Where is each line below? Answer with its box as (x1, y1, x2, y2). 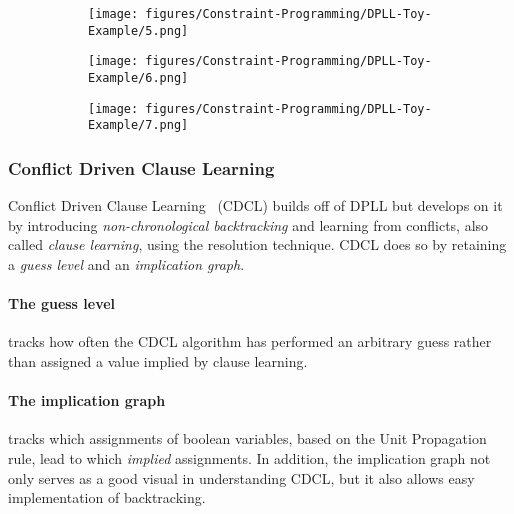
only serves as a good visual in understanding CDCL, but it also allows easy (8, 467, 475, 488)
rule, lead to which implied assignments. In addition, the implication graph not (8, 447, 491, 468)
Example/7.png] (88, 118, 189, 133)
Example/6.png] (88, 70, 189, 85)
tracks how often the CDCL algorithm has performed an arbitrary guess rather (8, 331, 492, 352)
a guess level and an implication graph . (8, 253, 245, 274)
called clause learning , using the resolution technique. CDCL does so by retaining (8, 234, 507, 255)
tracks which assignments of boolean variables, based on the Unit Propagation (8, 428, 487, 449)
